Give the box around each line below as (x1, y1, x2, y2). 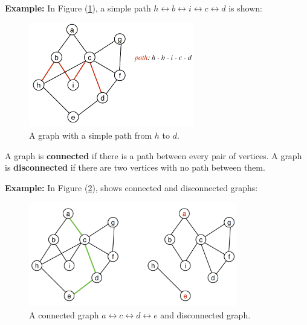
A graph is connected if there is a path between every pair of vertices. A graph (5, 149, 302, 162)
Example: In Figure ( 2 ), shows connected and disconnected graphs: (5, 181, 258, 194)
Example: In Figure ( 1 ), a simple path (5, 2, 151, 14)
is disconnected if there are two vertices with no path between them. (5, 161, 265, 174)
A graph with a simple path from (29, 128, 152, 141)
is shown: (228, 2, 262, 14)
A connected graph (29, 308, 99, 321)
